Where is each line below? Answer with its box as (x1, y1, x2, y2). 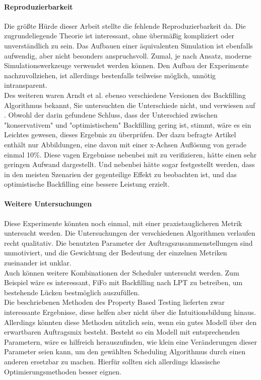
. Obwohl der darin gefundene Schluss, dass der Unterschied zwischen (4, 110, 218, 120)
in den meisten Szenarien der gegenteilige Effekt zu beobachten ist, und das (4, 169, 237, 179)
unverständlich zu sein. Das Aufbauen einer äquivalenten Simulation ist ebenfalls (4, 40, 253, 50)
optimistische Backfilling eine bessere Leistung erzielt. (4, 179, 170, 189)
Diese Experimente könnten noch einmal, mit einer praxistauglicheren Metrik (4, 218, 242, 228)
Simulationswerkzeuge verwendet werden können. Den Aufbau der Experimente (4, 60, 249, 71)
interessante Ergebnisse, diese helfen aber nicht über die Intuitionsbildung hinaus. (4, 307, 256, 317)
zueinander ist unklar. (4, 257, 72, 268)
